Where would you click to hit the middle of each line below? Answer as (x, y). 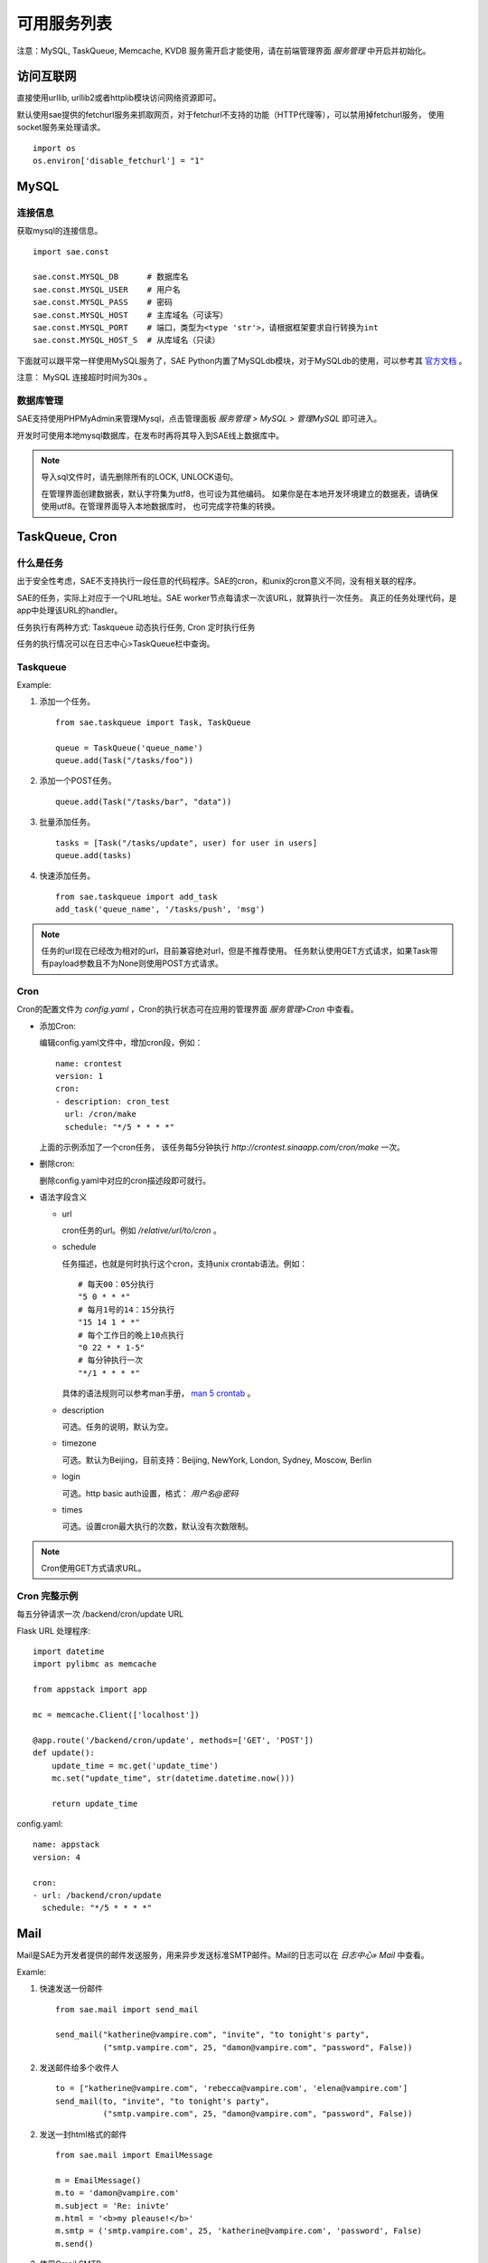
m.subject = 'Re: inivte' (113, 2206)
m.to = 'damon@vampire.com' (117, 2193)
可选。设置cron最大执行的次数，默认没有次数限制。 (157, 1526)
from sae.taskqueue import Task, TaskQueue (153, 722)
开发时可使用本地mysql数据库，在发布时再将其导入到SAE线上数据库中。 (150, 435)
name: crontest (89, 1063)
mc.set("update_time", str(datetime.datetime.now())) (173, 1778)
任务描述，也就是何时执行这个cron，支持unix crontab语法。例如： (185, 1264)
